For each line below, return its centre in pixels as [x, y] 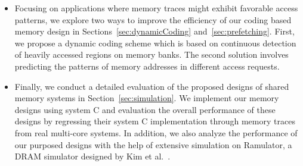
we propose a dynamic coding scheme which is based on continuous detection [155, 43]
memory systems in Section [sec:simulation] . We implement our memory [147, 98]
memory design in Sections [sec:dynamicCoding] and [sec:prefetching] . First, [154, 31]
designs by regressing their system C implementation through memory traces [155, 121]
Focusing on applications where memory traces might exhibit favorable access [156, 8]
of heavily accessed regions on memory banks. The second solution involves [151, 54]
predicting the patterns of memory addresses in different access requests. [147, 66]
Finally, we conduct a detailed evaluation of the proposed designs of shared [152, 86]
